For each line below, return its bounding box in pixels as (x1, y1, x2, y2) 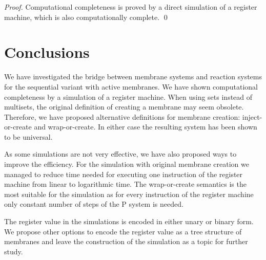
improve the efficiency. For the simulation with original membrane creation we (4, 159, 250, 169)
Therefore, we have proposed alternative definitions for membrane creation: (4, 111, 240, 122)
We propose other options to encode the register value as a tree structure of (4, 226, 242, 236)
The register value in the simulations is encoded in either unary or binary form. (4, 216, 254, 227)
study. (4, 246, 23, 256)
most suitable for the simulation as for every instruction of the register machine (4, 188, 254, 199)
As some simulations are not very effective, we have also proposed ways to (4, 148, 237, 159)
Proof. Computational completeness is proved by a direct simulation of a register (4, 2, 257, 12)
